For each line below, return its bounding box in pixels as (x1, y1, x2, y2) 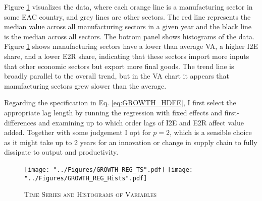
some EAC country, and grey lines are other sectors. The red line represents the (4, 11, 251, 22)
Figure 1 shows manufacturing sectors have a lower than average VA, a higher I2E (4, 41, 258, 51)
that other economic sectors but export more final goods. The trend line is (4, 60, 234, 71)
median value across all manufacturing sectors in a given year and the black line (4, 21, 252, 32)
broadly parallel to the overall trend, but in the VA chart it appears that (4, 71, 230, 81)
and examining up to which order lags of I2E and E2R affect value (38, 117, 244, 127)
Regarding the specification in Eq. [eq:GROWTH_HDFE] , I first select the (4, 97, 236, 108)
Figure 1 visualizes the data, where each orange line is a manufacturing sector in (4, 2, 253, 12)
